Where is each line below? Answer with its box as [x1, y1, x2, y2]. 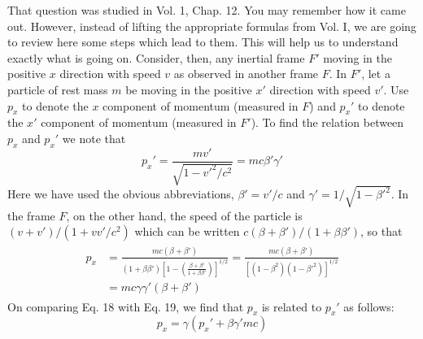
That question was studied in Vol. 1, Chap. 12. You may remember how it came [7, 2, 406, 18]
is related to [261, 298, 322, 315]
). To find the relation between [251, 114, 404, 131]
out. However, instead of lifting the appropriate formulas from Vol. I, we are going [7, 17, 416, 34]
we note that [62, 129, 126, 146]
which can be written [134, 223, 240, 240]
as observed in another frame [173, 65, 319, 82]
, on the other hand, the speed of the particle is [66, 206, 303, 224]
